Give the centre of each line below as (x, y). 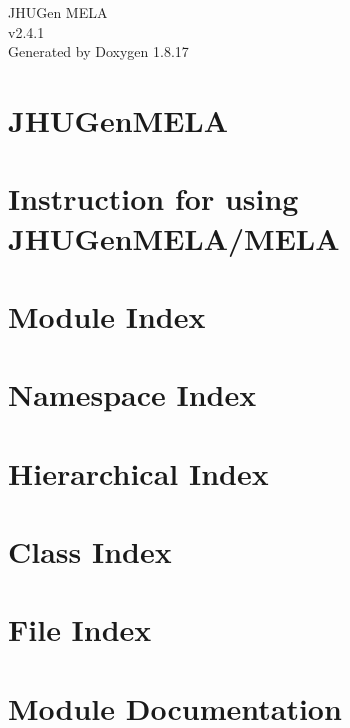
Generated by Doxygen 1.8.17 (98, 51)
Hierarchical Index (138, 472)
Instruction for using (153, 198)
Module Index (107, 315)
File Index (80, 629)
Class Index (90, 551)
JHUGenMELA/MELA (174, 237)
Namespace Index (132, 394)
